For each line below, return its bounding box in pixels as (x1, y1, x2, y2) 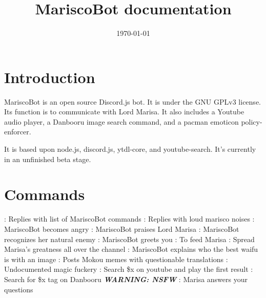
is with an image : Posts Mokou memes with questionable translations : (4, 253, 228, 264)
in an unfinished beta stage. (4, 153, 91, 164)
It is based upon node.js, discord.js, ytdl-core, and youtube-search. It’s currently (4, 144, 256, 154)
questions (4, 284, 33, 294)
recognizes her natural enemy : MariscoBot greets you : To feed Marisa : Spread (4, 233, 255, 244)
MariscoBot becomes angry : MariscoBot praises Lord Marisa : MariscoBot (4, 223, 239, 234)
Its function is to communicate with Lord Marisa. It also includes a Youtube (4, 106, 244, 117)
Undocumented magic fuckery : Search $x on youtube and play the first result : (4, 264, 253, 274)
